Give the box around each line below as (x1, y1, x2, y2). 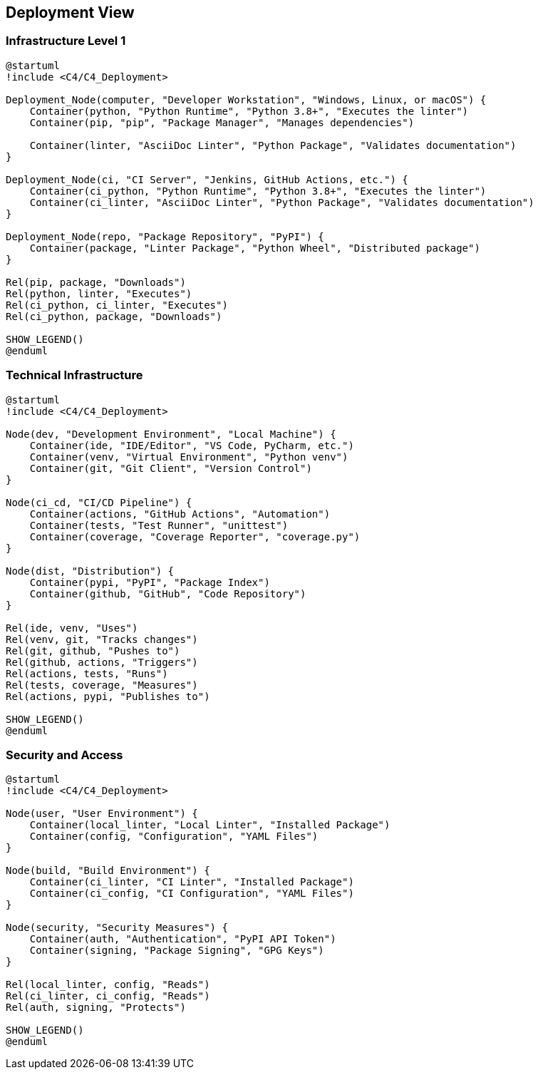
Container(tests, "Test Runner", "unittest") (29, 519, 289, 531)
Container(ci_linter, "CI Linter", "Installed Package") (29, 876, 354, 888)
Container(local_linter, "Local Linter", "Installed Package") (29, 819, 390, 831)
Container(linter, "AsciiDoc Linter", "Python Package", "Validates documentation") (29, 139, 517, 151)
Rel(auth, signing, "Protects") (6, 1002, 186, 1014)
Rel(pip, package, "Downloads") (6, 276, 186, 288)
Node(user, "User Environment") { (6, 808, 198, 820)
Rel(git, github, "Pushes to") (6, 644, 180, 657)
